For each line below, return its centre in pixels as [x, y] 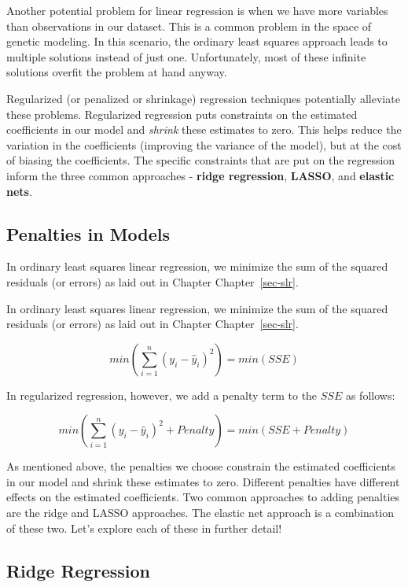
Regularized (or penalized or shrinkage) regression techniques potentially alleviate [203, 98]
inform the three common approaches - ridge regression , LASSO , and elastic [200, 175]
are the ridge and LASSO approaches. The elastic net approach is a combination [200, 513]
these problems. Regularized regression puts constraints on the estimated [182, 114]
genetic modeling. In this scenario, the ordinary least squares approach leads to [197, 41]
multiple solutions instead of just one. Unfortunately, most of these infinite [186, 56]
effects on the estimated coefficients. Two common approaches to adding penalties [203, 497]
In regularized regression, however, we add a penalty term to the [162, 395]
